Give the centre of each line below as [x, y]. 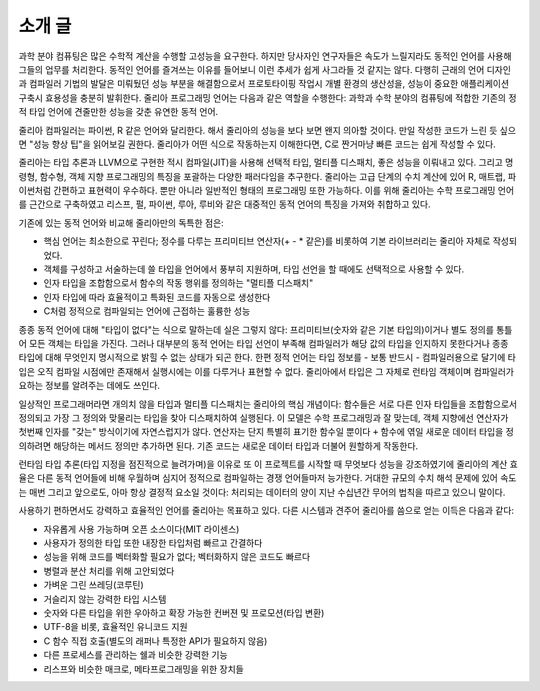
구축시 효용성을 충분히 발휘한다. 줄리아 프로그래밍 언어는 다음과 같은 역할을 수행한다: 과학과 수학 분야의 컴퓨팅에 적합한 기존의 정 [267, 97]
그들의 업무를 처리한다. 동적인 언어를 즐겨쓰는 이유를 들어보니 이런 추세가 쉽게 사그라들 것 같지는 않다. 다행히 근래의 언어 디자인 [265, 69]
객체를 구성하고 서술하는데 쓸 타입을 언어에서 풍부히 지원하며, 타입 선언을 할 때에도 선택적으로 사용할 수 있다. [254, 269]
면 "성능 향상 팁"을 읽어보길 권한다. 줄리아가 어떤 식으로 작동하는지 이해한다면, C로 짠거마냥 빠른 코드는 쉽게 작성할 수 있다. [257, 144]
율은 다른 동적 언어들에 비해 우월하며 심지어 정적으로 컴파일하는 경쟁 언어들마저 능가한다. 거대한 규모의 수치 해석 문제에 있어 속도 [267, 478]
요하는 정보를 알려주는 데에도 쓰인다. [89, 386]
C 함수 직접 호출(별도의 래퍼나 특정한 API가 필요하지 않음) [155, 641]
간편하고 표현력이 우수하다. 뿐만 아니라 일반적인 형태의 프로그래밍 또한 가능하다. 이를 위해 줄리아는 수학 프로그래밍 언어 [284, 191]
